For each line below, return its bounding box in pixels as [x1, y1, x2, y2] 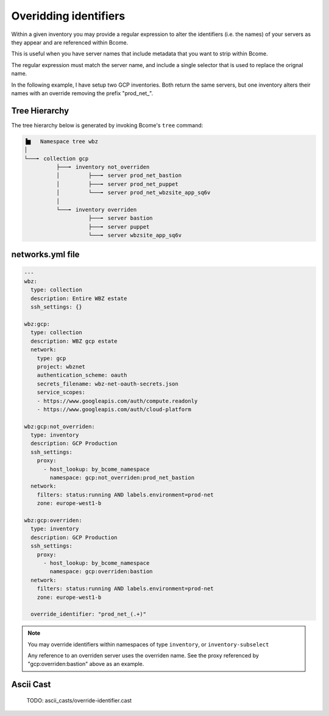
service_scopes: [37, 389, 85, 396]
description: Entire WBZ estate [30, 295, 127, 302]
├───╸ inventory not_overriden [55, 163, 150, 170]
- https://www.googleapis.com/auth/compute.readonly [37, 397, 198, 404]
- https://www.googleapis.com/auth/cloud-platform [37, 406, 191, 413]
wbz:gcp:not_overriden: [24, 423, 96, 430]
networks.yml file [11, 249, 80, 260]
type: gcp [37, 354, 66, 362]
